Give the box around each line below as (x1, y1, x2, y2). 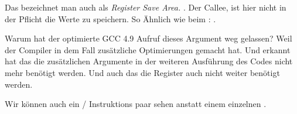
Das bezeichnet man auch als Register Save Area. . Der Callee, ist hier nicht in (5, 1, 286, 13)
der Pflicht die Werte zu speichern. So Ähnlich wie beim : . (5, 12, 216, 25)
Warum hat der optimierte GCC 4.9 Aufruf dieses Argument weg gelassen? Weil (5, 32, 292, 44)
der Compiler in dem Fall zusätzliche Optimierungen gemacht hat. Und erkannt (5, 43, 291, 56)
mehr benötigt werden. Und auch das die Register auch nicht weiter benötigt (5, 66, 280, 78)
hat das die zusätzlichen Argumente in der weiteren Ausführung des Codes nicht (5, 55, 293, 67)
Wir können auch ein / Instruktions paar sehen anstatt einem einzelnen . (5, 98, 267, 110)
